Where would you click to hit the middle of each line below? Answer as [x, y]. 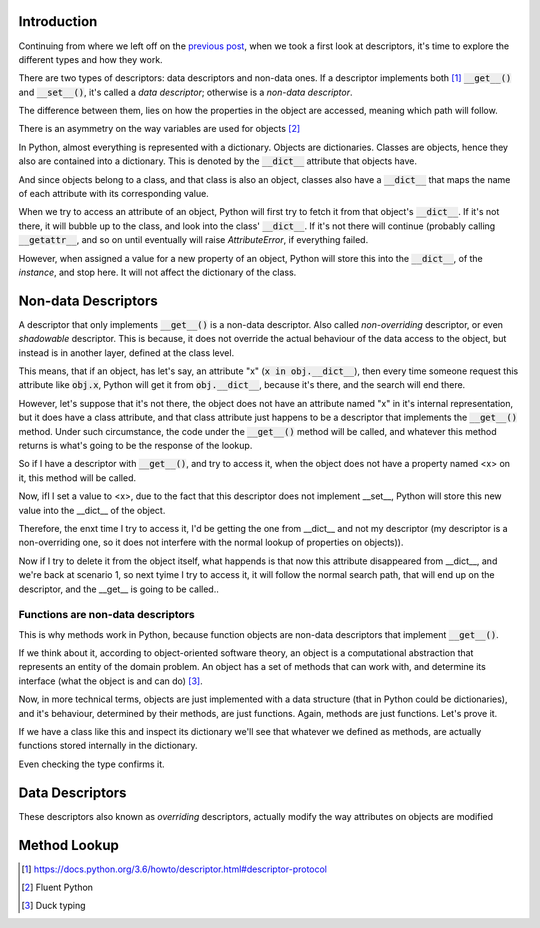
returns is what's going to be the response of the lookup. [135, 446]
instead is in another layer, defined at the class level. [126, 352]
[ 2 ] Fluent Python [57, 887]
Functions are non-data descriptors [106, 615]
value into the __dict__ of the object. [92, 510]
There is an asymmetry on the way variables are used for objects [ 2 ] [159, 129]
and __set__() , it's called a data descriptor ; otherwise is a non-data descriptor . [185, 92]
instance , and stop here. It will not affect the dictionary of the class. [157, 272]
